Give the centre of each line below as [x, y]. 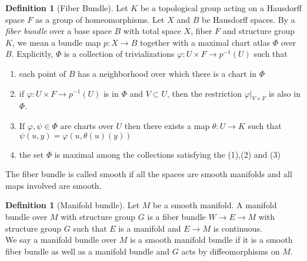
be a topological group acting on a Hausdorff [221, 8]
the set [31, 154]
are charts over [87, 125]
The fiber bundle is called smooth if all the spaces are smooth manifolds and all [149, 174]
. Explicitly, [32, 54]
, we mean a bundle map [56, 42]
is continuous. [238, 228]
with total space [152, 31]
